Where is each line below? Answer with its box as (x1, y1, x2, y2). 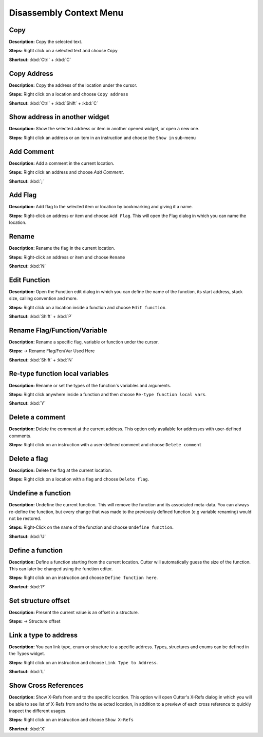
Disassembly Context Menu (9, 7, 124, 18)
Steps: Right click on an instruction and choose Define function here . (9, 575, 158, 580)
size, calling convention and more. (9, 296, 78, 301)
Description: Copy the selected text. (9, 39, 83, 45)
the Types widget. (9, 651, 45, 657)
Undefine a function (9, 489, 71, 498)
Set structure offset (9, 597, 70, 605)
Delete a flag (9, 454, 48, 463)
